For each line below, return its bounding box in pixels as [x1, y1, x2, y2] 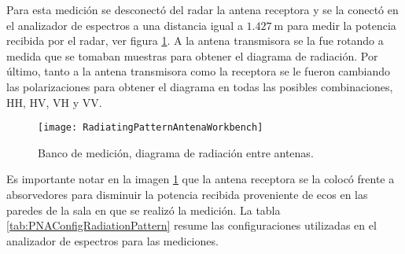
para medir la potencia [286, 17, 396, 33]
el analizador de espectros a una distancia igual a [6, 17, 243, 33]
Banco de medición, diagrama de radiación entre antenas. [38, 144, 314, 160]
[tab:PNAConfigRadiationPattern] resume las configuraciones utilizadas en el [6, 217, 377, 234]
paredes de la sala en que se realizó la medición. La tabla [6, 201, 281, 218]
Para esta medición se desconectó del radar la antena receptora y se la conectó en [6, 2, 399, 17]
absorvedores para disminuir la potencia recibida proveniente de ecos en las [6, 186, 368, 202]
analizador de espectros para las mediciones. [6, 232, 219, 248]
